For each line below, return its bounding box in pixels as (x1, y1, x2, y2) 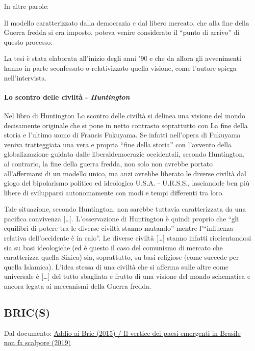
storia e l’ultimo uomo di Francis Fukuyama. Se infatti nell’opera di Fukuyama (4, 130, 241, 140)
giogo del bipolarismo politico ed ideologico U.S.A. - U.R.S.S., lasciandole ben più (4, 178, 250, 188)
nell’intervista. (4, 72, 47, 82)
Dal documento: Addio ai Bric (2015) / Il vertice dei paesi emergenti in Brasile (4, 327, 241, 338)
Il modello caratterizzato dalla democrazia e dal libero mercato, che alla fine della (4, 17, 249, 27)
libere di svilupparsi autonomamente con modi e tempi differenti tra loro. (4, 187, 224, 197)
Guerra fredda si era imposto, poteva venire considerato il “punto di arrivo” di (4, 27, 240, 37)
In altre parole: (4, 1, 49, 11)
